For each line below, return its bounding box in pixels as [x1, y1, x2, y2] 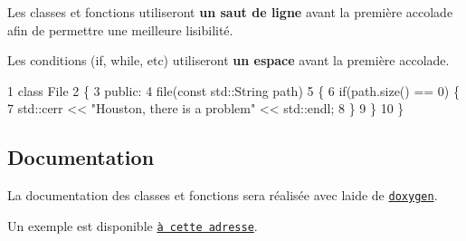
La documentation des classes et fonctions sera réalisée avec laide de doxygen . [7, 186, 438, 205]
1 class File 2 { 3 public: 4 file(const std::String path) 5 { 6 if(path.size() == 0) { [7, 81, 460, 100]
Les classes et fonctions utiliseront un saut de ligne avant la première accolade [7, 3, 453, 21]
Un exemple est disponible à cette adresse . [7, 216, 258, 235]
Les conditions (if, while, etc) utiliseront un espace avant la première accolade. [7, 51, 450, 70]
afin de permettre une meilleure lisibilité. [7, 20, 233, 39]
